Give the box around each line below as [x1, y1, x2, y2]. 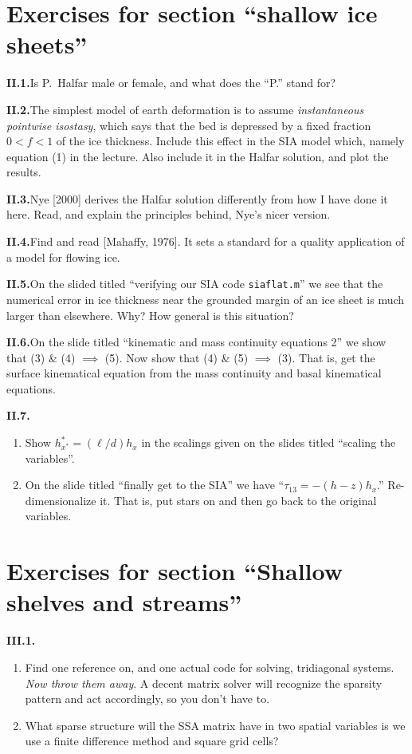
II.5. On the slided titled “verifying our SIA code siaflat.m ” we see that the [6, 275, 383, 292]
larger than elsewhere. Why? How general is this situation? [6, 306, 294, 323]
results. [6, 164, 41, 180]
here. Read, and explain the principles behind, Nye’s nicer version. [6, 206, 331, 223]
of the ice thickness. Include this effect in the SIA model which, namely [56, 132, 405, 149]
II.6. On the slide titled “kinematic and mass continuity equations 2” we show [6, 334, 386, 350]
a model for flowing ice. [6, 248, 120, 265]
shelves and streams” [6, 586, 242, 618]
